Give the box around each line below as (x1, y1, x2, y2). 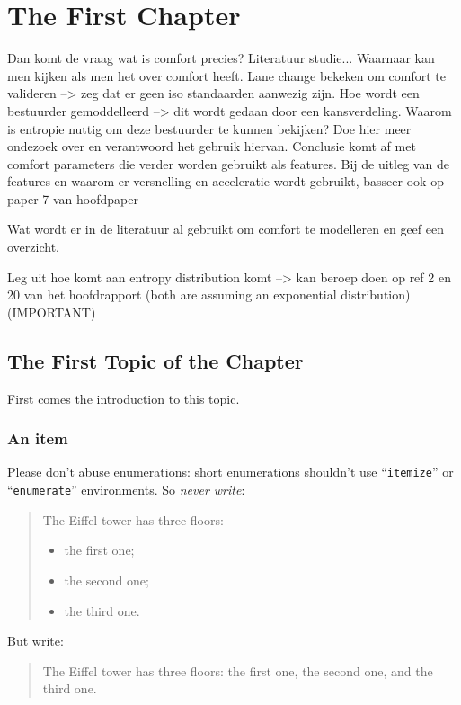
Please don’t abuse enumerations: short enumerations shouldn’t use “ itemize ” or (7, 462, 454, 481)
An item (7, 427, 68, 450)
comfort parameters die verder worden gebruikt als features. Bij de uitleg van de (7, 154, 449, 173)
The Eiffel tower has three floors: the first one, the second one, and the (42, 661, 433, 680)
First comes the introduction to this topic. (7, 388, 240, 407)
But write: (7, 631, 64, 650)
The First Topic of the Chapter (7, 346, 304, 374)
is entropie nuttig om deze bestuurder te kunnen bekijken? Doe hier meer (7, 119, 412, 138)
